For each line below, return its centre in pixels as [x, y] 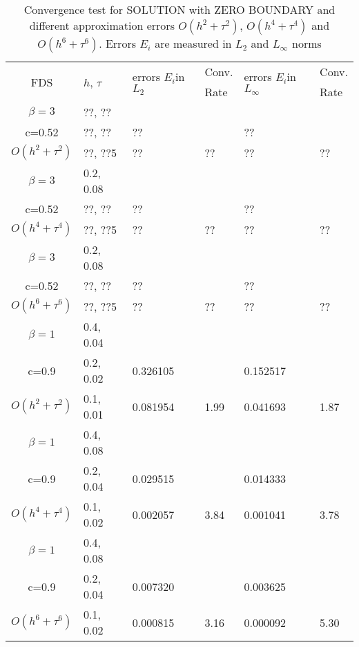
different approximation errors [102, 25]
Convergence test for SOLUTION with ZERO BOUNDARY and [179, 9]
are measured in [193, 43]
